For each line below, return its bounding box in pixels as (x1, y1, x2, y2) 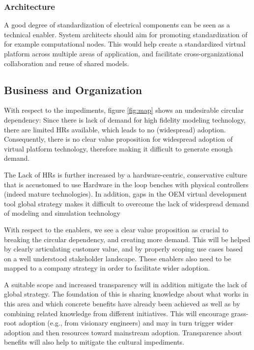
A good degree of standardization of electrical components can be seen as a (4, 20, 230, 30)
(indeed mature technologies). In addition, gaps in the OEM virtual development (4, 189, 247, 199)
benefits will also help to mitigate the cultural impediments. (4, 337, 184, 347)
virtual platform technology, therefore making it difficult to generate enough (4, 143, 233, 153)
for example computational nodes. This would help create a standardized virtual (4, 39, 246, 49)
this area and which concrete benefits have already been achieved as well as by (4, 299, 240, 309)
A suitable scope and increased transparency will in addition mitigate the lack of (4, 279, 247, 289)
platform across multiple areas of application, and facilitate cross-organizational (4, 49, 244, 58)
